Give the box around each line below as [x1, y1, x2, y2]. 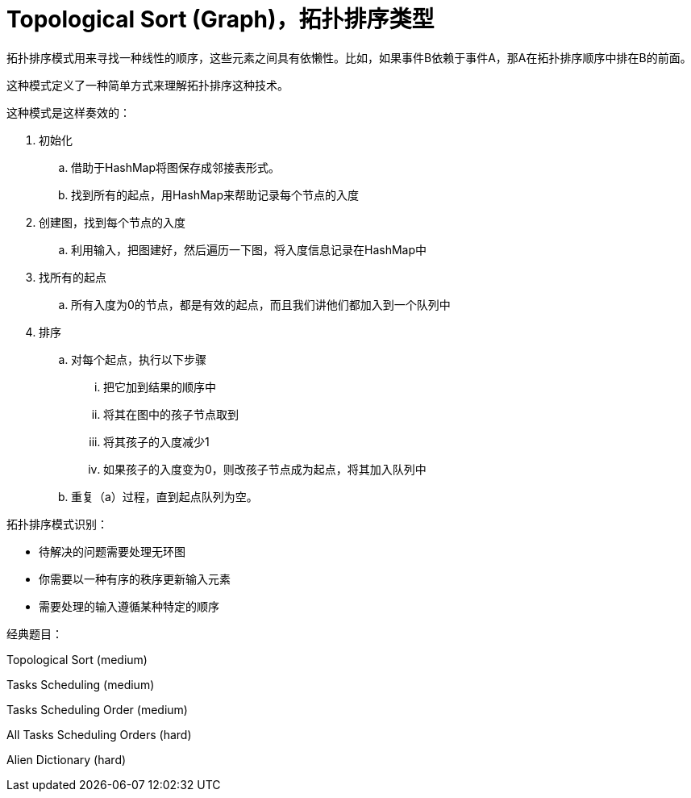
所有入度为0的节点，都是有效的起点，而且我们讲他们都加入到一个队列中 [71, 297, 451, 311]
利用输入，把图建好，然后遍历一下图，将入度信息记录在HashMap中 [71, 242, 427, 257]
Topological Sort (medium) [6, 652, 148, 666]
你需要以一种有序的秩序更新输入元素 [39, 571, 231, 586]
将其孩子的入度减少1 [103, 434, 210, 449]
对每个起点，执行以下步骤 [71, 352, 206, 366]
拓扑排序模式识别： [6, 516, 108, 531]
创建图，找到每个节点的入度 [39, 215, 185, 229]
